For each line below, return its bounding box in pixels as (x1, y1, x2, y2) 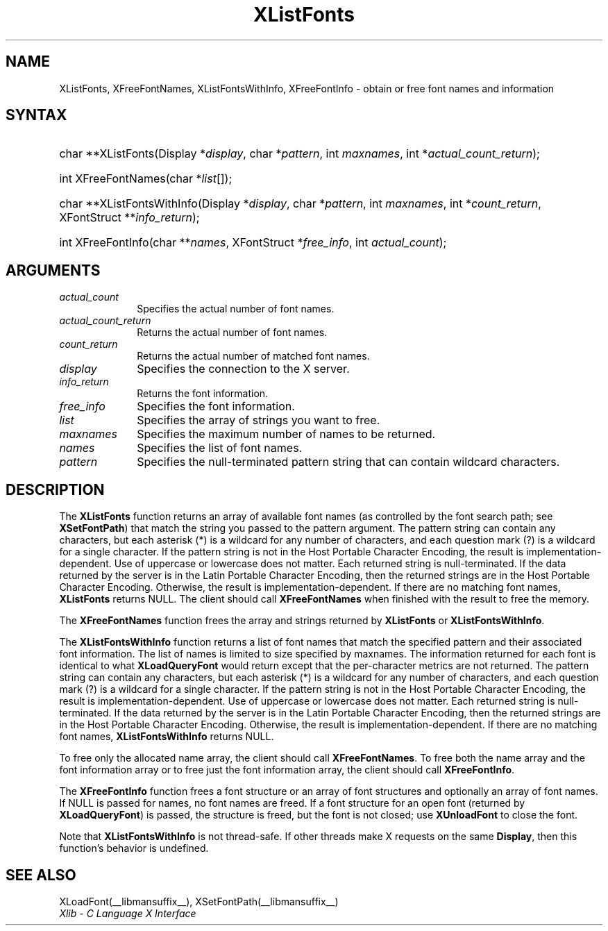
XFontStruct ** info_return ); (59, 210, 200, 225)
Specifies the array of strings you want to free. (137, 413, 380, 428)
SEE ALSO (6, 866, 76, 884)
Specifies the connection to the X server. (137, 362, 350, 376)
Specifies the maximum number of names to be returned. (137, 427, 436, 442)
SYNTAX (6, 106, 67, 124)
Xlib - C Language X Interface (59, 907, 196, 919)
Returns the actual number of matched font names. (137, 350, 370, 362)
